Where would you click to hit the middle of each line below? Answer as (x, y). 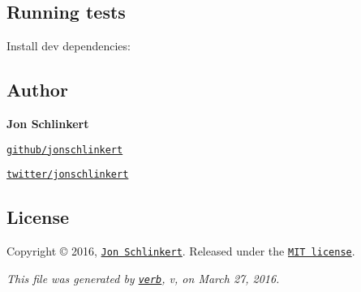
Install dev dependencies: (69, 46)
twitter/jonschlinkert (68, 175)
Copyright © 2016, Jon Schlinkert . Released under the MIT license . (181, 251)
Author (37, 90)
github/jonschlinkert (65, 150)
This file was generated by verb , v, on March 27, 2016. (143, 278)
